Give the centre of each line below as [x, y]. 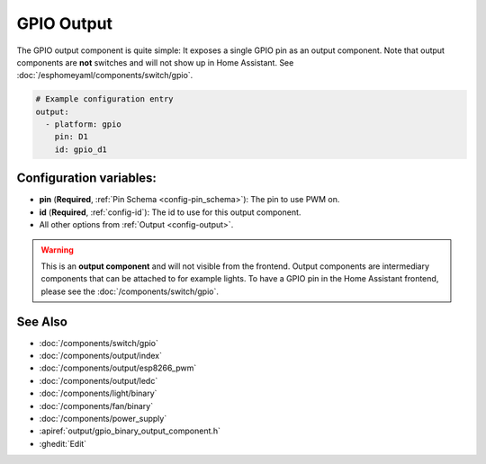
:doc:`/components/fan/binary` [96, 406]
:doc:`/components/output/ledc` [99, 380]
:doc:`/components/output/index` [100, 356]
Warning [57, 250]
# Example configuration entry [105, 99]
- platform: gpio [83, 125]
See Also [42, 321]
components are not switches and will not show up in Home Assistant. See [155, 62]
